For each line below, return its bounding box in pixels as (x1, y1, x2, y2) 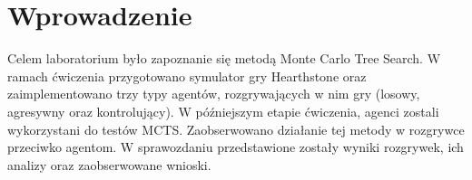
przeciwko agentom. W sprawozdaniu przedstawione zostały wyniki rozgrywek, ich (7, 137, 464, 156)
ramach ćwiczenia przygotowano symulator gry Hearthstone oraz (7, 66, 367, 85)
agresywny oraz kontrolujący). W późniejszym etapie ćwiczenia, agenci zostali (7, 101, 439, 120)
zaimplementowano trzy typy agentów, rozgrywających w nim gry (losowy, (7, 84, 420, 103)
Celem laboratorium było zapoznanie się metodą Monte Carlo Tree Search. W (7, 49, 441, 68)
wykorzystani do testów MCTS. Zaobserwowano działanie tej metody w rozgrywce (7, 119, 465, 138)
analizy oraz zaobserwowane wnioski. (7, 155, 211, 174)
